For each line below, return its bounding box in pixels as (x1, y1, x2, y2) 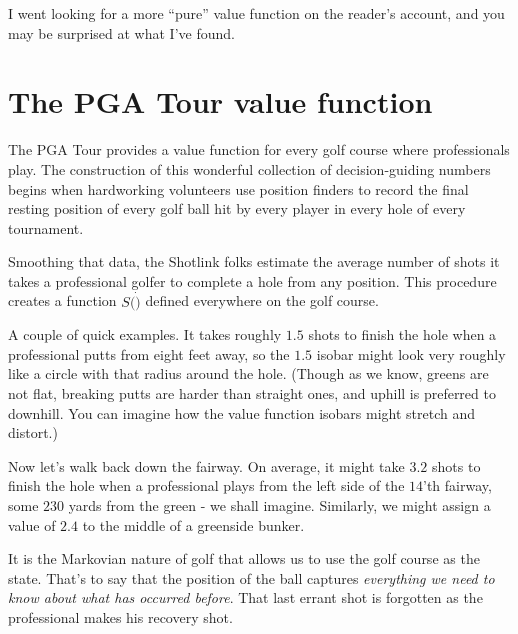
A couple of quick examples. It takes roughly (8, 324, 282, 345)
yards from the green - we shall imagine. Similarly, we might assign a (68, 495, 491, 516)
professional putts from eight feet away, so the (8, 343, 290, 364)
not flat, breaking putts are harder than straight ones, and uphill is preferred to (8, 383, 496, 404)
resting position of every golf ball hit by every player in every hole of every (8, 198, 466, 219)
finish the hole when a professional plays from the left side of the (8, 475, 405, 496)
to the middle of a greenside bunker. (82, 514, 305, 535)
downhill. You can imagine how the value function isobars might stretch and (8, 402, 475, 423)
